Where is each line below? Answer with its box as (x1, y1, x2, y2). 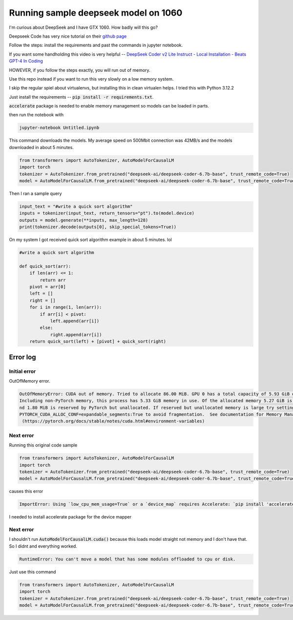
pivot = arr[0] (29, 284, 66, 290)
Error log (9, 353, 36, 361)
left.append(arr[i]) (50, 318, 100, 323)
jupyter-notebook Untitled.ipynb (19, 125, 100, 130)
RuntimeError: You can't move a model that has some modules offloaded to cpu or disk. (19, 556, 236, 562)
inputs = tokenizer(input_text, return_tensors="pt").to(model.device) (19, 211, 195, 216)
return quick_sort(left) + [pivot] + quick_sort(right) (29, 339, 167, 344)
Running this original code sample (9, 442, 78, 448)
